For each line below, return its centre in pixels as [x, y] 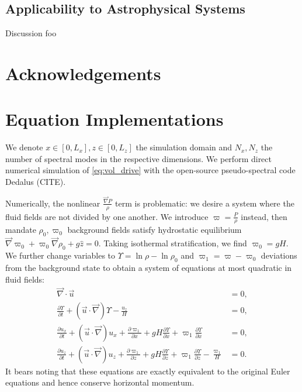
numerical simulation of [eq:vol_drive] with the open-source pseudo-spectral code [150, 170]
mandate [21, 230]
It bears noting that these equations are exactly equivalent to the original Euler [148, 371]
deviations [279, 255]
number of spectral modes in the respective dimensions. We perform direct [138, 158]
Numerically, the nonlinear [53, 203]
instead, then [264, 216]
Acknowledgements [83, 73]
